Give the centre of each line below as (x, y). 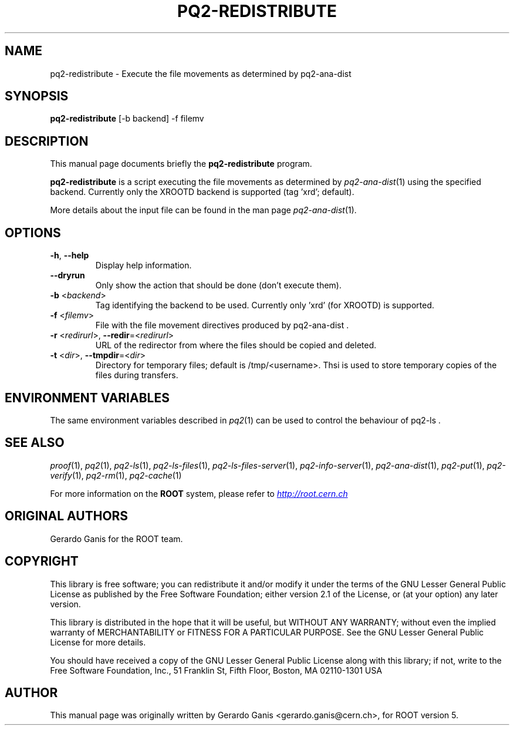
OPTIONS (33, 233)
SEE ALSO (35, 443)
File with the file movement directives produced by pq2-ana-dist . (222, 325)
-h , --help (70, 255)
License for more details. (98, 642)
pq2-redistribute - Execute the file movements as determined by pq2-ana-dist (201, 73)
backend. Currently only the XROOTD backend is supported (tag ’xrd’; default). (202, 192)
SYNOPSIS (37, 96)
